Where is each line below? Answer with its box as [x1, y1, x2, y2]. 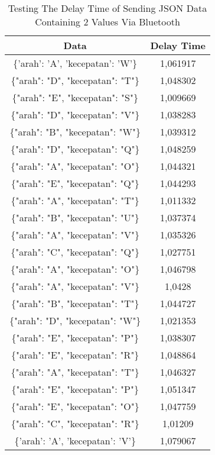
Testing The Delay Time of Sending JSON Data [8, 1, 207, 15]
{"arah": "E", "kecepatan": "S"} [12, 91, 138, 104]
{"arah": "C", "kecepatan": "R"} [11, 417, 139, 430]
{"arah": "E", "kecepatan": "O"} [11, 399, 139, 413]
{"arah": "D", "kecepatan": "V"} [11, 108, 140, 121]
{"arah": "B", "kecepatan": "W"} [9, 125, 141, 138]
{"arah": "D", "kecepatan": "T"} [11, 73, 139, 87]
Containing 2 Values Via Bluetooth [35, 15, 180, 28]
